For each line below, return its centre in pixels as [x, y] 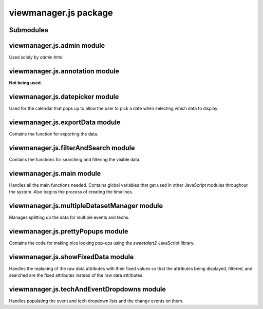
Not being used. [26, 82]
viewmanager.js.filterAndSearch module [72, 148]
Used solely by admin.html [36, 57]
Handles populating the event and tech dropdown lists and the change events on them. [96, 301]
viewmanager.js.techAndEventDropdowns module [87, 289]
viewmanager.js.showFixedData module [71, 257]
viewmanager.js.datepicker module [64, 97]
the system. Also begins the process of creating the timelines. [71, 192]
